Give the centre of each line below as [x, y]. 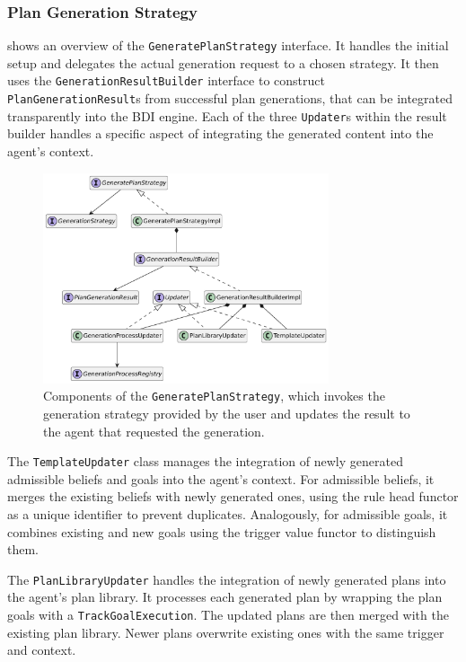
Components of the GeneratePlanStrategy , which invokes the [214, 396]
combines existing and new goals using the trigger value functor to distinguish [222, 531]
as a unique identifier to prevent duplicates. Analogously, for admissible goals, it [228, 514]
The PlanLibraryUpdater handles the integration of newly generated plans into [227, 579]
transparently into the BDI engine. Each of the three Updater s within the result [227, 115]
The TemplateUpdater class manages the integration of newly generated [205, 461]
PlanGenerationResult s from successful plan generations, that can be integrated [230, 98]
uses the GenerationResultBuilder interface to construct [166, 80]
